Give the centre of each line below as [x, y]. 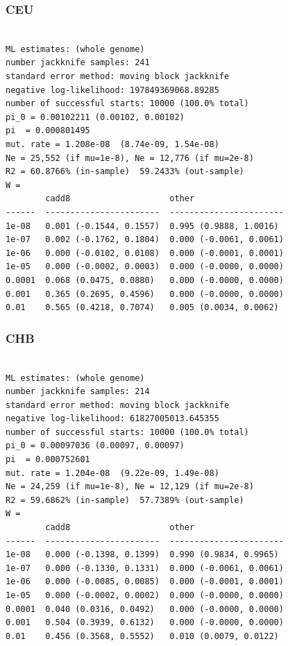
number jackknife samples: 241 [78, 63]
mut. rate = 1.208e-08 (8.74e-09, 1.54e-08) [112, 144]
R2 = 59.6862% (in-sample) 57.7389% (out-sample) [125, 500]
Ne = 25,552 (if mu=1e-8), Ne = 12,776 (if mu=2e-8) [130, 158]
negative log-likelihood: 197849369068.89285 [112, 90]
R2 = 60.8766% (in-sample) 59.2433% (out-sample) [125, 172]
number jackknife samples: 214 [78, 392]
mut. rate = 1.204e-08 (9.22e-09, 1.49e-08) [112, 473]
